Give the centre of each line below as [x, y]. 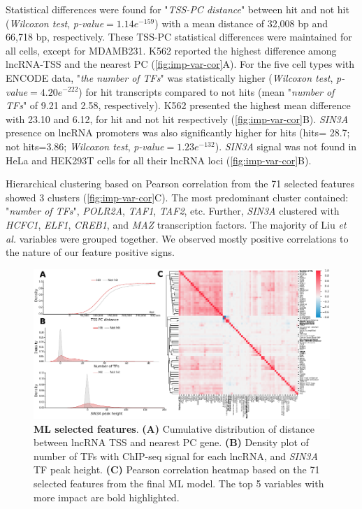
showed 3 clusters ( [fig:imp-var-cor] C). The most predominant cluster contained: [177, 197]
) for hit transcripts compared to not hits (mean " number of [207, 91]
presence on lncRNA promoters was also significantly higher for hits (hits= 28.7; [178, 132]
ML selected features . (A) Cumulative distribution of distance [174, 428]
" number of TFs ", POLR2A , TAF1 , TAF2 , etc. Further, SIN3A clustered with [173, 211]
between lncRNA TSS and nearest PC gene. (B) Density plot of [171, 442]
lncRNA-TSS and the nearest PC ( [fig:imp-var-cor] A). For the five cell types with [180, 64]
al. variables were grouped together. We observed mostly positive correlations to [177, 238]
